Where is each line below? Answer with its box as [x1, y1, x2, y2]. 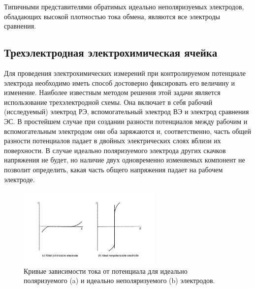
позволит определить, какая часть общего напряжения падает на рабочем [4, 164, 223, 174]
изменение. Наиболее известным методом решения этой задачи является [4, 87, 221, 97]
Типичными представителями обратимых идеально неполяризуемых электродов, [4, 1, 244, 11]
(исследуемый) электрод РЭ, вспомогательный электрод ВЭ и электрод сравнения [4, 106, 249, 117]
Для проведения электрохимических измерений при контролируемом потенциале [4, 67, 246, 78]
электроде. [4, 174, 35, 184]
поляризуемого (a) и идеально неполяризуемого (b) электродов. [24, 275, 215, 286]
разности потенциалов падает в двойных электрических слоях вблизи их [4, 135, 221, 146]
